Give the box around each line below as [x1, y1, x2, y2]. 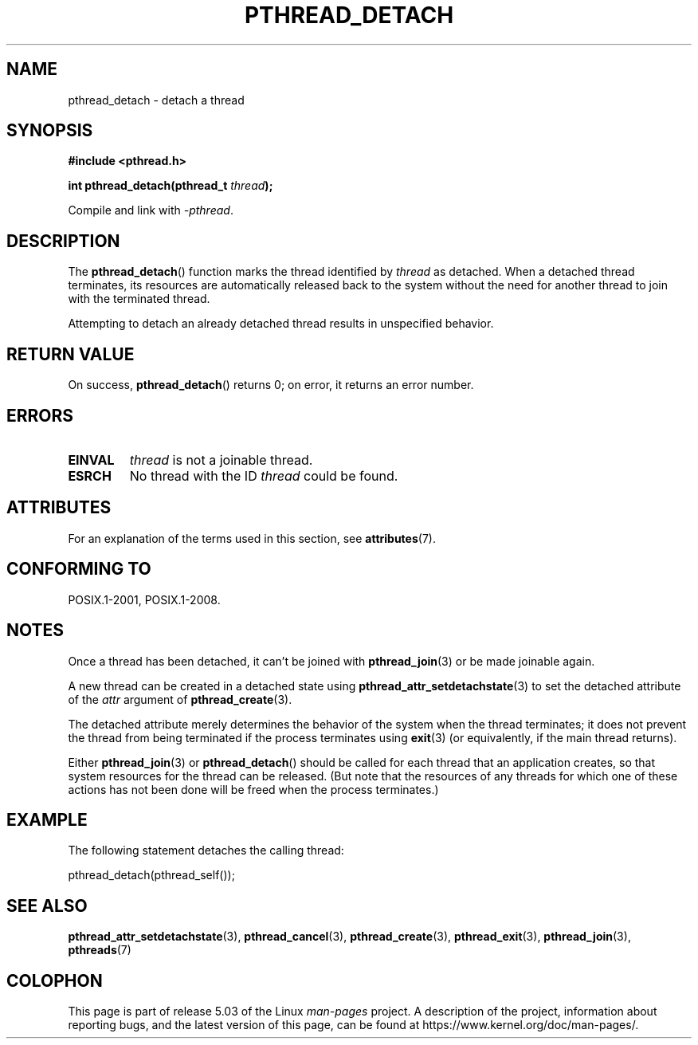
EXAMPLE [6, 809, 88, 830]
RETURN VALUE [6, 344, 135, 364]
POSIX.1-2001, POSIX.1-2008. [68, 592, 221, 607]
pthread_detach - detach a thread [68, 92, 245, 107]
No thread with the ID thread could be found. [129, 467, 398, 484]
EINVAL [68, 451, 115, 468]
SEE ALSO [6, 895, 88, 916]
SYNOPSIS [6, 120, 93, 141]
